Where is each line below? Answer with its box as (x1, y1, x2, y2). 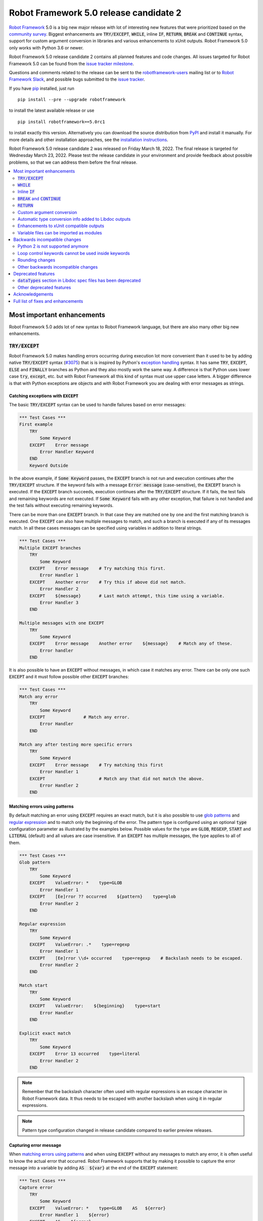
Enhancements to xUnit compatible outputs (18, 223, 104, 229)
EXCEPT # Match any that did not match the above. (29, 776, 205, 781)
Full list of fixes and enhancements (13, 298, 83, 304)
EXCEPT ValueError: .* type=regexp (29, 942, 130, 947)
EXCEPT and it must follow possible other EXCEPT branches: (9, 674, 129, 680)
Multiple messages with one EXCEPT (19, 620, 104, 626)
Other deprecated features (18, 284, 71, 290)
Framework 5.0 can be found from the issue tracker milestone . (9, 61, 134, 66)
